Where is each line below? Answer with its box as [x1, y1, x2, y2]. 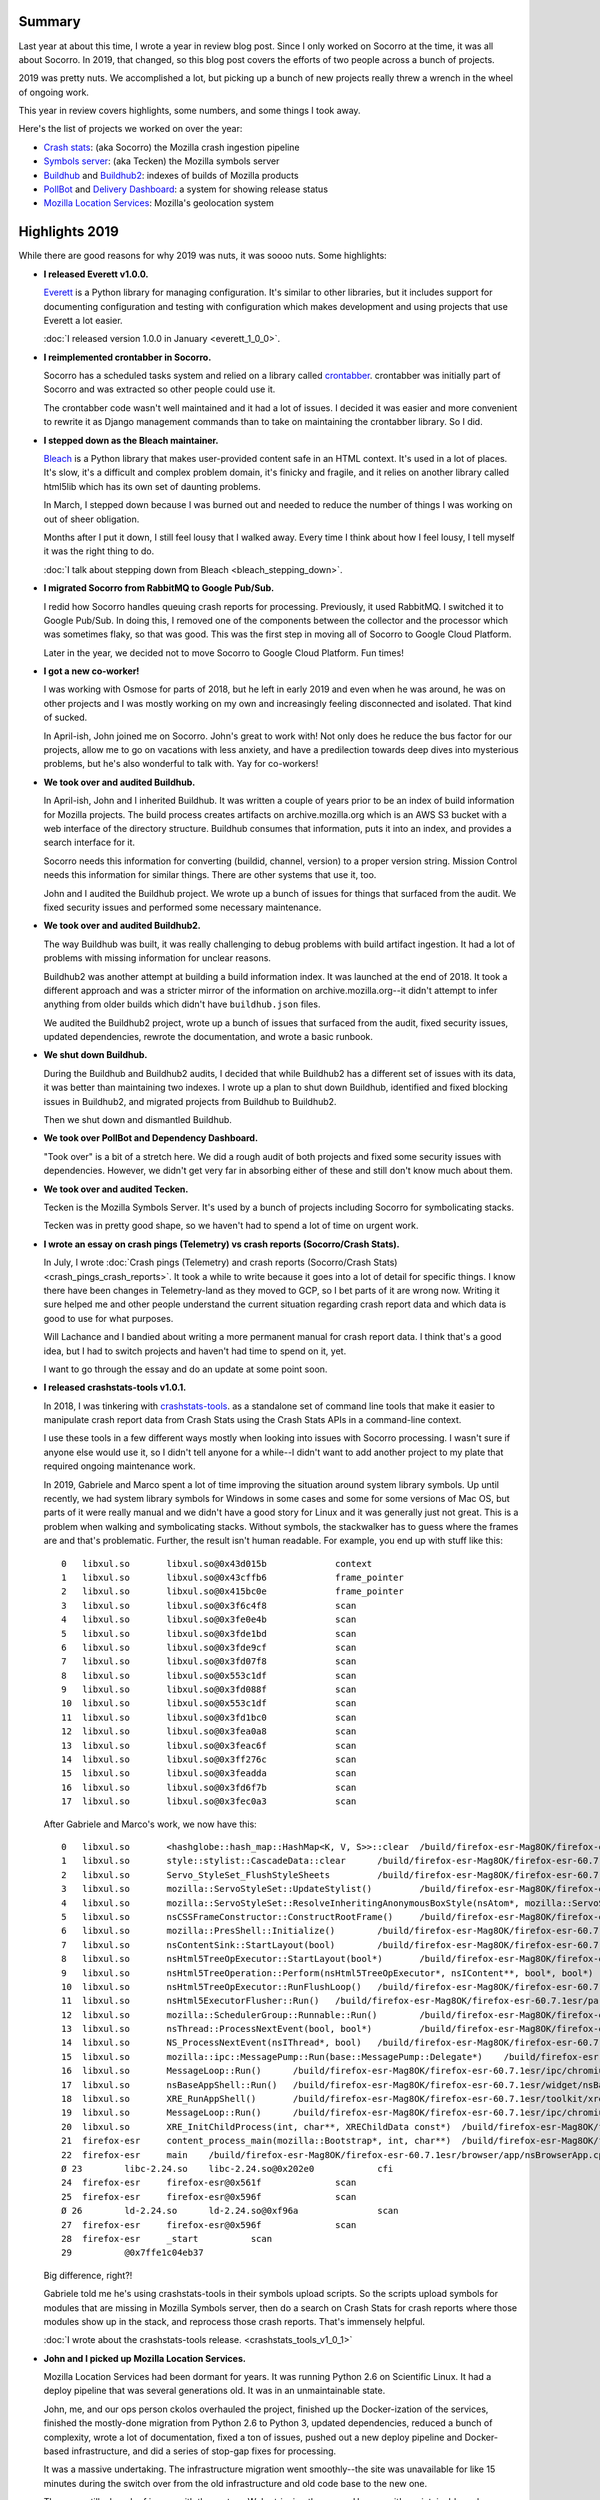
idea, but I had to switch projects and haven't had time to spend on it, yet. [43, 1345, 347, 1357]
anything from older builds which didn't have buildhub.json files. [43, 998, 321, 1010]
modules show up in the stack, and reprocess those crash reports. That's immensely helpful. [43, 2315, 425, 2327]
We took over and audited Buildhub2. [43, 920, 201, 932]
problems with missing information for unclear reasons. [43, 952, 272, 964]
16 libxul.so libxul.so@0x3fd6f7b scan [61, 1781, 357, 1793]
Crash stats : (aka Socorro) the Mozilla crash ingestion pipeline [43, 141, 300, 153]
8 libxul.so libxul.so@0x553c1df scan [61, 1670, 357, 1681]
